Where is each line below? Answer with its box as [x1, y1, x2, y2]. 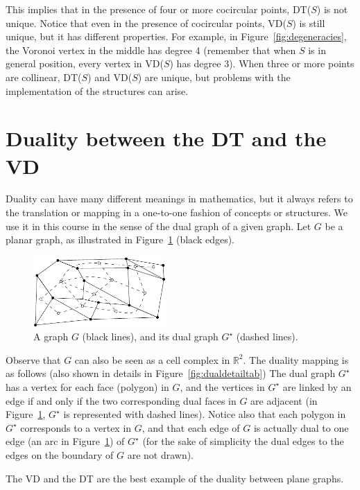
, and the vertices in [180, 379, 265, 394]
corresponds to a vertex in [20, 420, 132, 435]
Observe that [6, 352, 61, 367]
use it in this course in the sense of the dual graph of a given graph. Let [6, 218, 311, 233]
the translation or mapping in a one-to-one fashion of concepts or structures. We [6, 205, 348, 220]
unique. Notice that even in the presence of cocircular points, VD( [6, 15, 286, 30]
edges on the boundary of [6, 447, 114, 462]
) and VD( [87, 69, 132, 84]
